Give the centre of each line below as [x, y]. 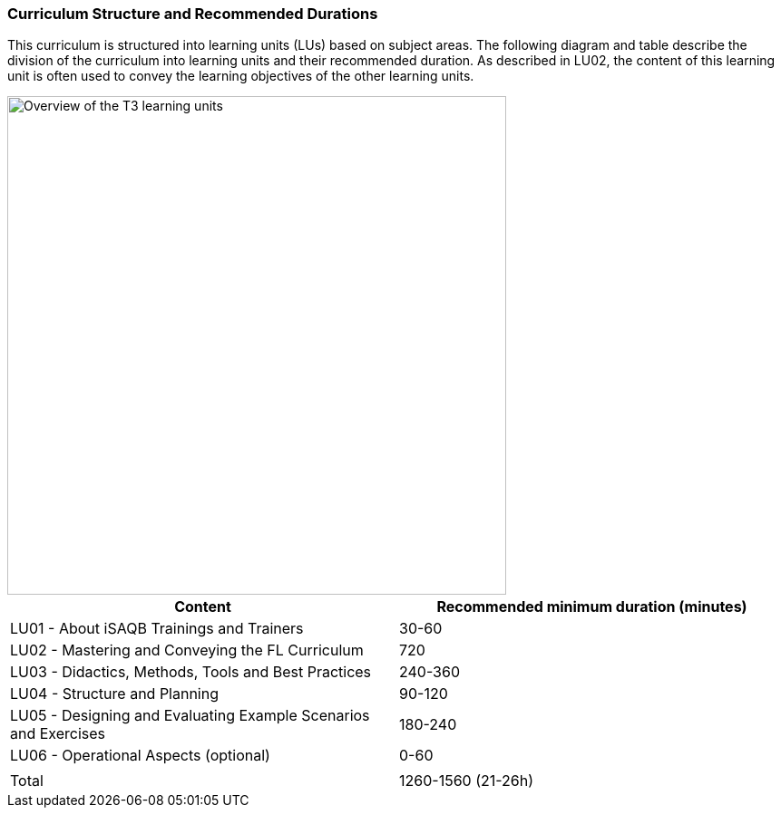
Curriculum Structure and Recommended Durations [193, 14]
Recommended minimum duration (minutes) [592, 607]
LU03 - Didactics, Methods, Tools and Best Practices [191, 672]
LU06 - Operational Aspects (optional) [140, 756]
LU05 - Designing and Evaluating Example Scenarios [190, 716]
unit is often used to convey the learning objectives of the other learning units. [241, 76]
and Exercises [58, 734]
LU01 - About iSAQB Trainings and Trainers [157, 629]
